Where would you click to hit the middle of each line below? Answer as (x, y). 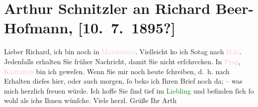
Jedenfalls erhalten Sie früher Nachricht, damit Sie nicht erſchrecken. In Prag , (123, 61)
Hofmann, (39, 28)
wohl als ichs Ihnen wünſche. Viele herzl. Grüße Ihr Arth (90, 100)
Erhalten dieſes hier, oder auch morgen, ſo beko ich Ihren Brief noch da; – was (123, 81)
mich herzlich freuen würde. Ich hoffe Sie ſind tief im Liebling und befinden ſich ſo (129, 90)
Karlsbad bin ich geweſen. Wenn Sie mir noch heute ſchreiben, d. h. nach (117, 71)
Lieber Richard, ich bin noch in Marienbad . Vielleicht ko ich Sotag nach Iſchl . (123, 52)
